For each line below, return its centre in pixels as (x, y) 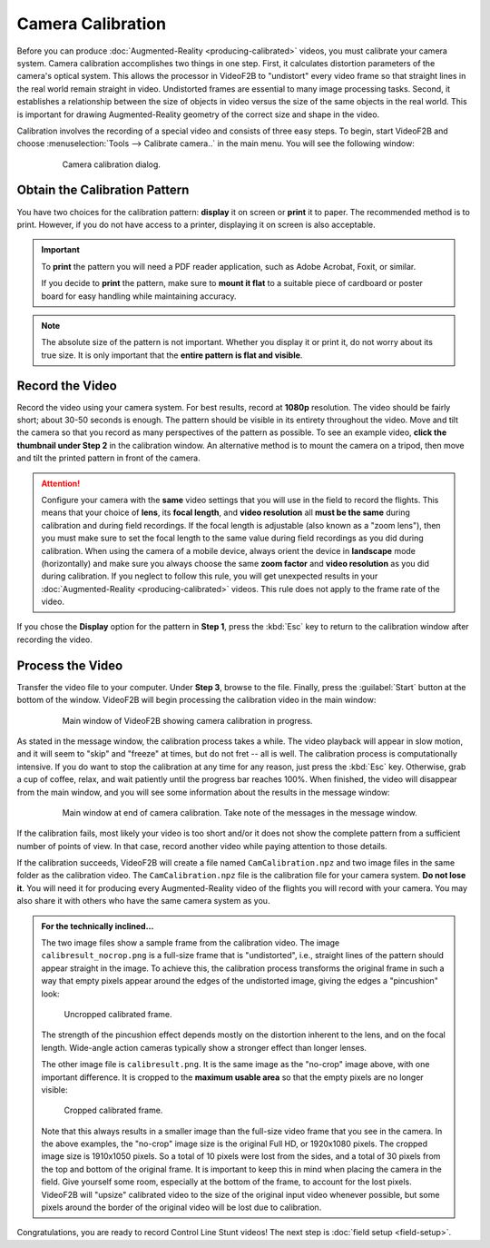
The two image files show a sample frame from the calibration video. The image (191, 943)
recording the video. (54, 639)
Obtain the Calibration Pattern (103, 190)
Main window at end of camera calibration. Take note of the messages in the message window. (240, 812)
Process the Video (70, 665)
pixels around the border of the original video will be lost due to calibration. (181, 1207)
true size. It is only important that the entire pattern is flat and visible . (172, 355)
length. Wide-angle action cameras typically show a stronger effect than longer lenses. (204, 1047)
